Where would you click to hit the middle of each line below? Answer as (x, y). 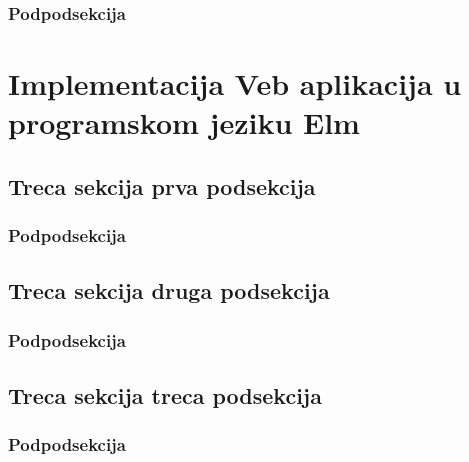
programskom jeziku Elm (184, 122)
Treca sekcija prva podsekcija (162, 185)
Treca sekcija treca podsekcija (165, 395)
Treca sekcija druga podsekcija (169, 290)
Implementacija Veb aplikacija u (235, 83)
